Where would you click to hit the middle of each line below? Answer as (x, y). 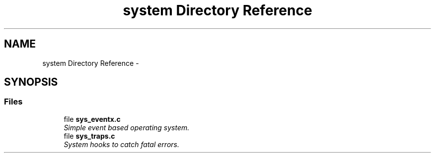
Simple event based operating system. (127, 127)
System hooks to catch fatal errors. (121, 144)
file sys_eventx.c (92, 119)
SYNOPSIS (31, 82)
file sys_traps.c (89, 136)
